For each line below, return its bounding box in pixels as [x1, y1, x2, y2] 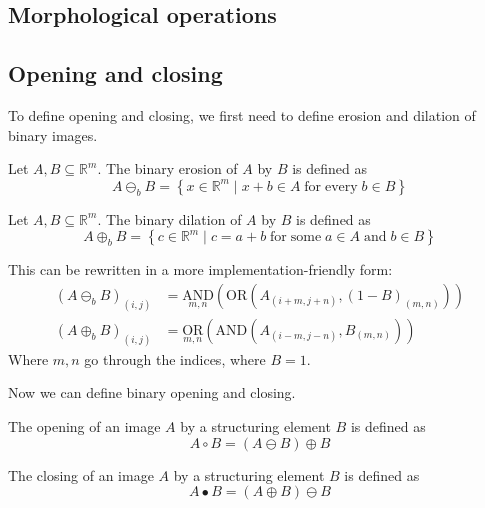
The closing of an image [8, 464, 154, 485]
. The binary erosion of [97, 158, 238, 179]
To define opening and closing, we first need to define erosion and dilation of [8, 104, 476, 125]
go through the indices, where [84, 348, 266, 369]
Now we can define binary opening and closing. [8, 382, 296, 403]
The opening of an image [8, 415, 161, 436]
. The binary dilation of [97, 208, 242, 229]
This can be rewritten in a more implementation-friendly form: [8, 259, 393, 280]
